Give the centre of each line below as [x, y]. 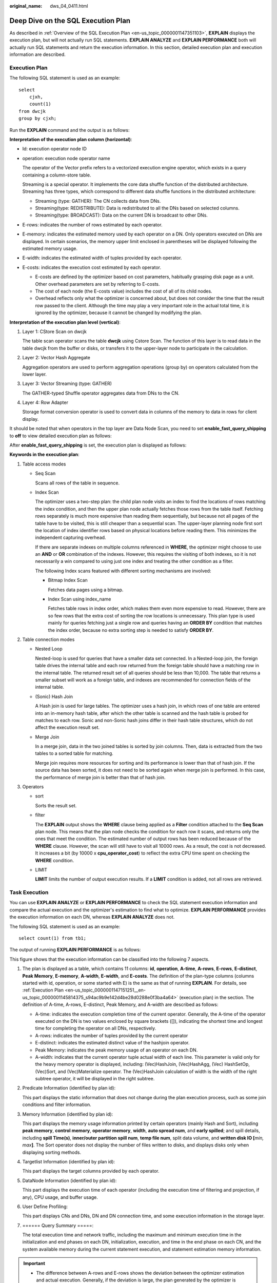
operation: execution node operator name [66, 158]
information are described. [38, 54]
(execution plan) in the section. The [216, 997]
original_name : [26, 6]
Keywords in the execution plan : [44, 455]
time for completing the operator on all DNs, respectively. [96, 1028]
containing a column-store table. [57, 175]
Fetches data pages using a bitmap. [86, 590]
